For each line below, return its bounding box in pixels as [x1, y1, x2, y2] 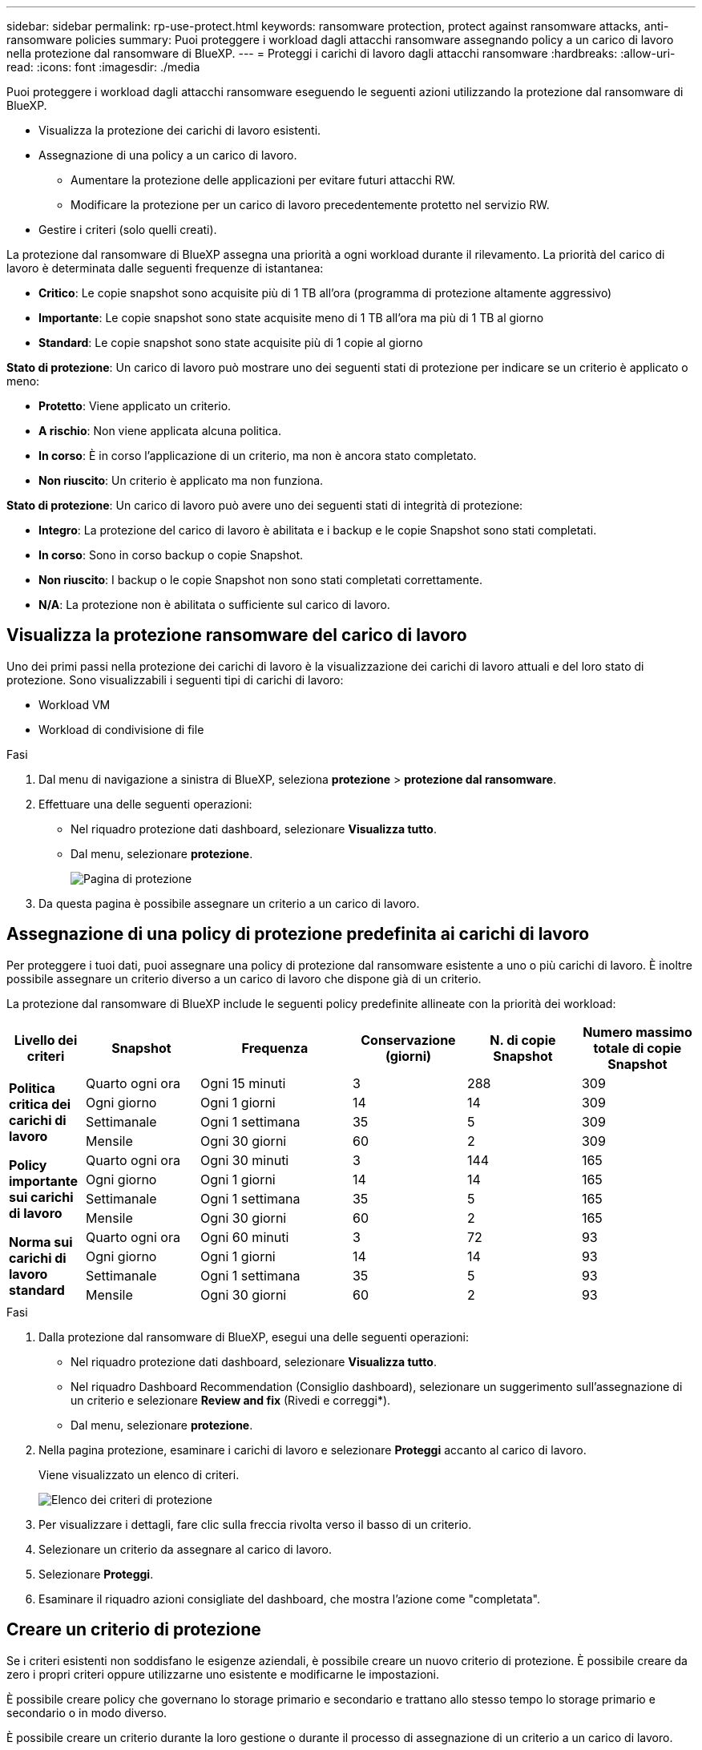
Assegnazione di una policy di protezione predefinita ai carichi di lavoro [6, 924, 590, 945]
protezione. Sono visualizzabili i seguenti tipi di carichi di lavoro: [6, 672, 344, 687]
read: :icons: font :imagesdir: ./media [6, 60, 200, 74]
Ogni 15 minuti [200, 1075, 286, 1091]
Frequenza [241, 1039, 309, 1056]
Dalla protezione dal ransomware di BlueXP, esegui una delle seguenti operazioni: [38, 1329, 470, 1344]
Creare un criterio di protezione [6, 1619, 261, 1640]
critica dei [9, 1095, 71, 1112]
